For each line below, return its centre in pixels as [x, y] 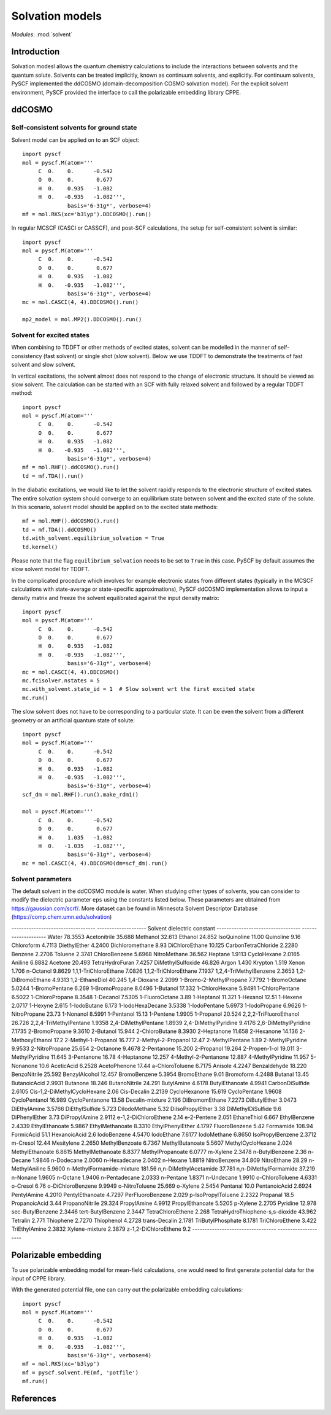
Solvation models [57, 16]
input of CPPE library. [38, 1278]
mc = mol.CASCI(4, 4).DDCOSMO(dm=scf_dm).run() [95, 863]
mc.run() [35, 698]
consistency [27, 356]
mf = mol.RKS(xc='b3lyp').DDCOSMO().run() [87, 214]
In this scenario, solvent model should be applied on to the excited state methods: [115, 507]
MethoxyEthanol [32, 1040]
